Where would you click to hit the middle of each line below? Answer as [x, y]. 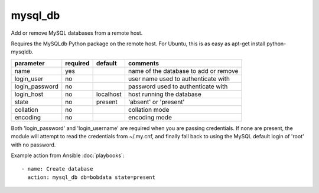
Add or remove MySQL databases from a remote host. [77, 33]
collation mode [149, 109]
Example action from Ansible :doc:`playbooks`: [68, 155]
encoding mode [150, 117]
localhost [109, 94]
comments [144, 63]
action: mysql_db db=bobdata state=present [92, 177]
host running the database [165, 94]
